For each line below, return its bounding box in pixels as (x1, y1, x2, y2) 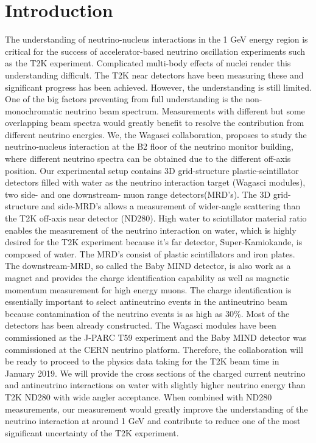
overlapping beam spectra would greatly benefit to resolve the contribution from (5, 116, 304, 129)
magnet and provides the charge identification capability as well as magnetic (5, 271, 290, 284)
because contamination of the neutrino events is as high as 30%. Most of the (5, 307, 290, 319)
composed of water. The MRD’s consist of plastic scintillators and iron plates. (5, 247, 295, 260)
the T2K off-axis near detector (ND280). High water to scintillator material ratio (5, 212, 307, 225)
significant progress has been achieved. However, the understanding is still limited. (5, 80, 312, 93)
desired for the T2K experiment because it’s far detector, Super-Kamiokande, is (5, 235, 303, 248)
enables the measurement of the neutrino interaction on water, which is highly (5, 223, 297, 236)
